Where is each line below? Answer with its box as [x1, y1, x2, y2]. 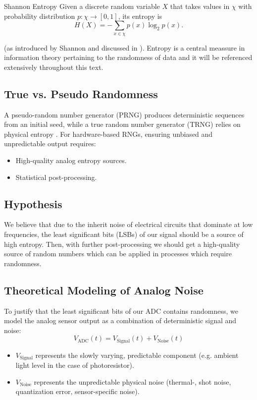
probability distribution [4, 10, 75, 21]
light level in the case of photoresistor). [15, 360, 134, 370]
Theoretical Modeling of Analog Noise [4, 282, 204, 297]
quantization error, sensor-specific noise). [15, 386, 140, 397]
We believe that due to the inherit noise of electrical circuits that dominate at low [4, 219, 253, 229]
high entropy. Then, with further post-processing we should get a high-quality [4, 238, 240, 249]
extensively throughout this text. [4, 61, 103, 72]
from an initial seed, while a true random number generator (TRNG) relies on [4, 119, 241, 129]
